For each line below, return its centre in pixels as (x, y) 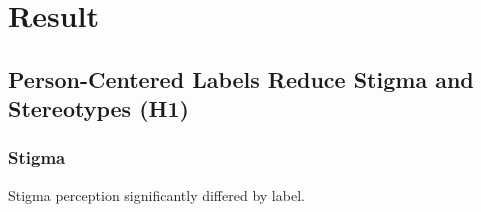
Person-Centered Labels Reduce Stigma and (241, 78)
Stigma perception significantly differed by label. (156, 194)
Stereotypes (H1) (98, 108)
